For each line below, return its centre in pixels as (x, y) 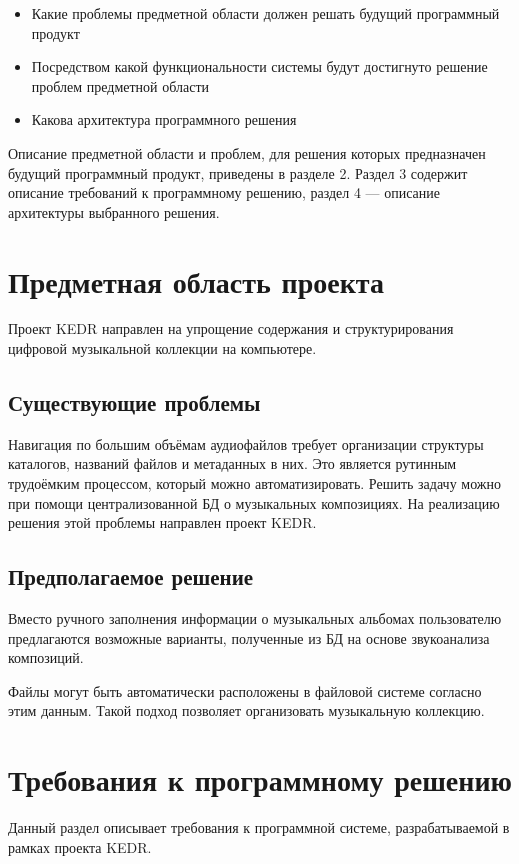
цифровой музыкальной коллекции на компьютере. (162, 348)
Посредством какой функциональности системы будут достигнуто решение (259, 66)
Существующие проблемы (134, 402)
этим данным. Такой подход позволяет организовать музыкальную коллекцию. (246, 710)
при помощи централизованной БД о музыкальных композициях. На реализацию (254, 502)
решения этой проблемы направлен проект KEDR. (162, 522)
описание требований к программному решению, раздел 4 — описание (224, 192)
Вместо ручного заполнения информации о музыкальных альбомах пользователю (255, 618)
